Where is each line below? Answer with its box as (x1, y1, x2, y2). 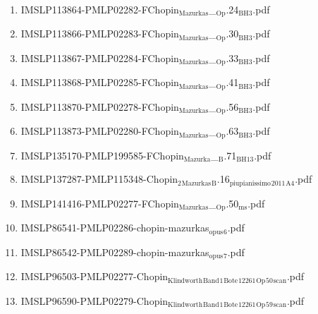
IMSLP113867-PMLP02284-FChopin (20, 50, 179, 65)
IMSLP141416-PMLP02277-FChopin (20, 195, 179, 210)
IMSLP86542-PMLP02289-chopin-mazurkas (20, 244, 209, 259)
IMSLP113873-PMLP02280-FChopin (20, 123, 179, 138)
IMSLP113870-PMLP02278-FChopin (20, 99, 179, 114)
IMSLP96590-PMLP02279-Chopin (20, 293, 169, 308)
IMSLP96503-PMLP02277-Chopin (20, 269, 169, 284)
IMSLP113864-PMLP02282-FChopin (20, 2, 179, 16)
